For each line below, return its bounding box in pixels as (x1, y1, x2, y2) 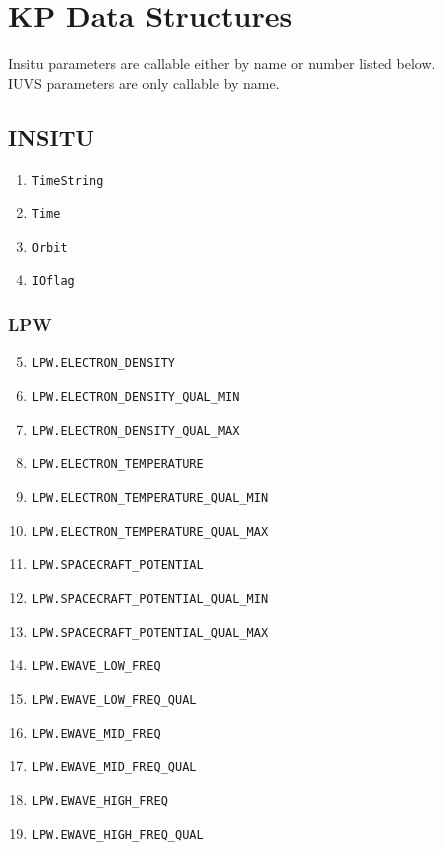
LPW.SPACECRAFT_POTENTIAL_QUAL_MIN (31, 591, 269, 606)
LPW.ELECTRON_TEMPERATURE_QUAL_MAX (31, 524, 269, 539)
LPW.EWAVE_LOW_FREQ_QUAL (31, 692, 197, 707)
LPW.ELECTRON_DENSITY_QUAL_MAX (31, 423, 240, 438)
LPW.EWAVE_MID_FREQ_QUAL (31, 760, 197, 775)
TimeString (31, 173, 104, 188)
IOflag (31, 274, 75, 289)
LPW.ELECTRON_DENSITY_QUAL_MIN (31, 390, 240, 405)
